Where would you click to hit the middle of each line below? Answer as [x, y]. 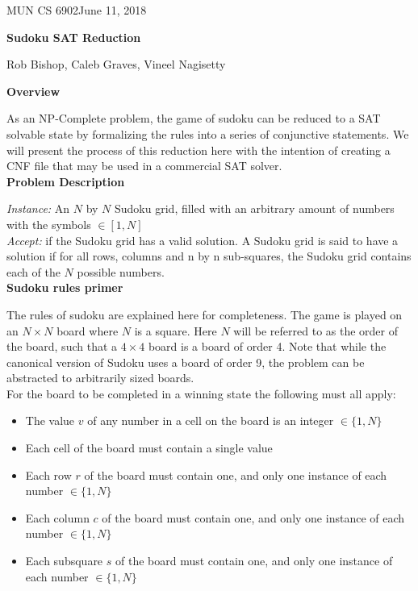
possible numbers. [121, 271]
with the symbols [49, 224]
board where [88, 330]
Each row [48, 474]
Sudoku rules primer [65, 287]
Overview [33, 91]
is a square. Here [176, 330]
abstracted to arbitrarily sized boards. [100, 378]
